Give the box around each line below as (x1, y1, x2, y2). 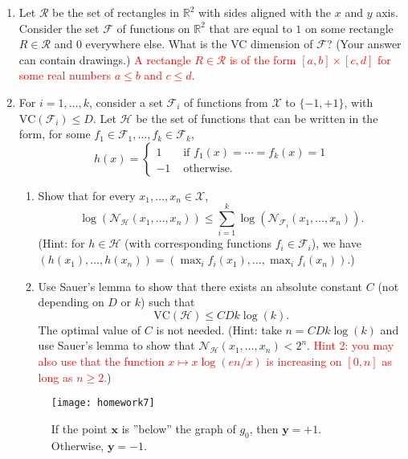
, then (249, 420, 279, 436)
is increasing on (266, 353, 342, 370)
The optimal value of (38, 321, 141, 338)
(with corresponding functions (124, 235, 272, 252)
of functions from (184, 93, 268, 110)
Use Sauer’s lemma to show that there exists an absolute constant (38, 277, 363, 294)
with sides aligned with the (198, 4, 332, 20)
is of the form (229, 51, 296, 68)
